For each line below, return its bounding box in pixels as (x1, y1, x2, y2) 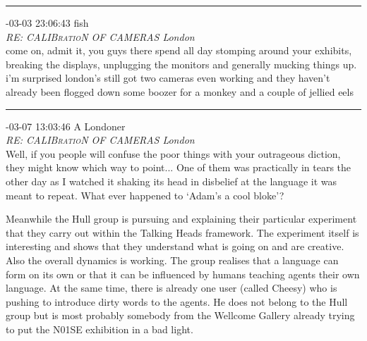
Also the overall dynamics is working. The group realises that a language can (6, 252, 339, 267)
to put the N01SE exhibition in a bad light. (6, 321, 193, 336)
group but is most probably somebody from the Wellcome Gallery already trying (6, 308, 355, 323)
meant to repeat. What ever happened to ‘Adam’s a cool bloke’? (6, 187, 284, 202)
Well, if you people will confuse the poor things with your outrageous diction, (6, 146, 341, 161)
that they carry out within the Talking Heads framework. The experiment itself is (6, 225, 359, 240)
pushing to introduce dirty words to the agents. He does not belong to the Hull (6, 294, 348, 309)
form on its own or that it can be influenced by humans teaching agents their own (6, 266, 360, 281)
